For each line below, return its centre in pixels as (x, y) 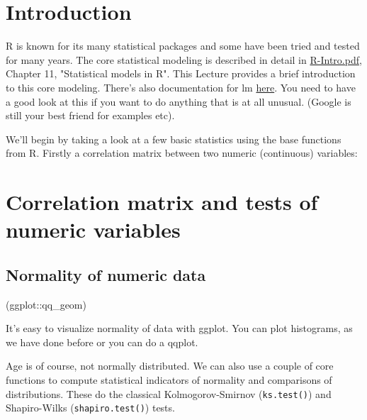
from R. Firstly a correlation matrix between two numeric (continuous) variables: (182, 153)
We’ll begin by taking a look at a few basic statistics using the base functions (174, 139)
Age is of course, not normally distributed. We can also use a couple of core (170, 366)
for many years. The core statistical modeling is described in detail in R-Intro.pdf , (184, 59)
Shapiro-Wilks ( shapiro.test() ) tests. (90, 408)
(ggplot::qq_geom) (46, 304)
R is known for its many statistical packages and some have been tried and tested (183, 46)
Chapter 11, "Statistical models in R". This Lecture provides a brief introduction (181, 73)
